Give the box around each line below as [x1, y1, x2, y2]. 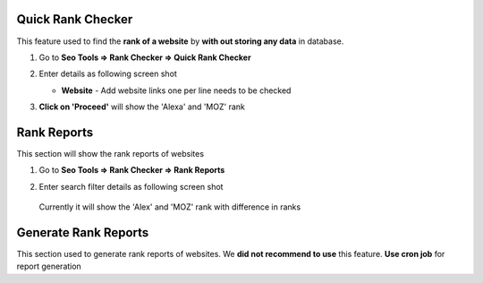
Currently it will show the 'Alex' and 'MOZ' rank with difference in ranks [38, 202, 301, 212]
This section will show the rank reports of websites [16, 148, 205, 159]
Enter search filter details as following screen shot [38, 181, 224, 192]
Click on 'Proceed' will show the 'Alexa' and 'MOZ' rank [38, 101, 245, 112]
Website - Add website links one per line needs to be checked [61, 85, 292, 96]
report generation [16, 261, 82, 272]
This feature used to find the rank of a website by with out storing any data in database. [16, 36, 344, 47]
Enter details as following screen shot [38, 68, 178, 80]
